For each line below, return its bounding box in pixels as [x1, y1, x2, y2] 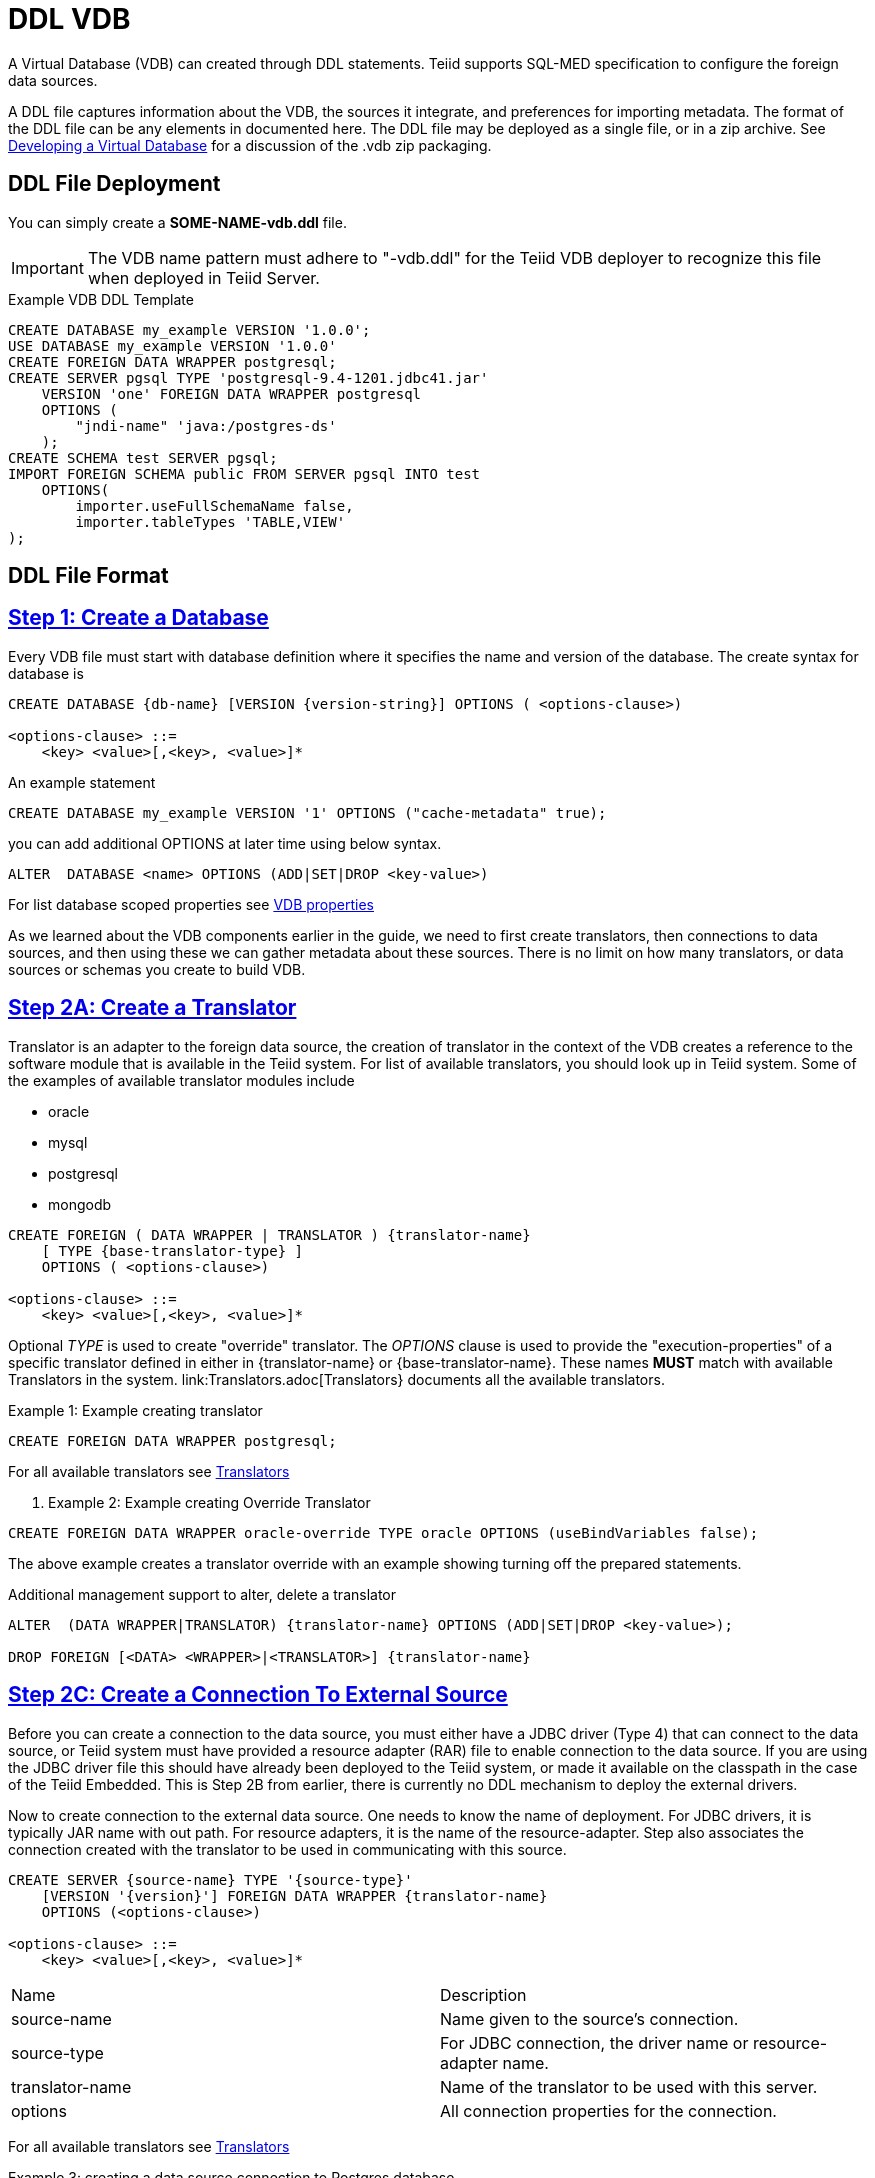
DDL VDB [8, 2, 131, 36]
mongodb [48, 1195, 112, 1213]
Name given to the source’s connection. [440, 2008, 739, 2029]
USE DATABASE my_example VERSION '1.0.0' [8, 337, 337, 354]
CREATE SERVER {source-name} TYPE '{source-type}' [8, 1871, 413, 1888]
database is [8, 664, 84, 682]
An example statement [8, 773, 156, 791]
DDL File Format [8, 563, 169, 589]
